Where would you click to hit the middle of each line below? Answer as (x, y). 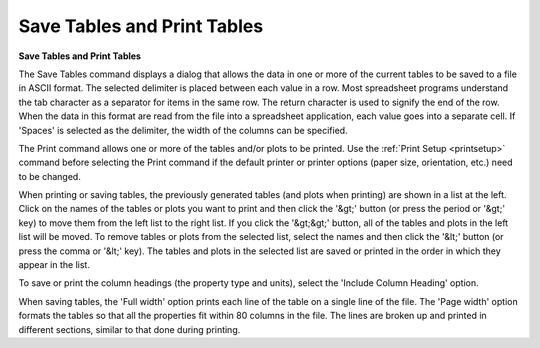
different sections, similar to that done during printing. (129, 329)
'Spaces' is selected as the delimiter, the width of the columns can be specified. (183, 130)
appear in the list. (54, 265)
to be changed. (50, 176)
